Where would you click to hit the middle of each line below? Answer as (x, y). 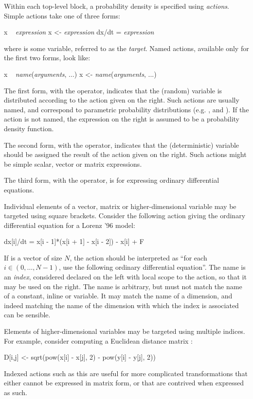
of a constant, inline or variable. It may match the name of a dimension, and (118, 296)
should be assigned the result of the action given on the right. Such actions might (125, 154)
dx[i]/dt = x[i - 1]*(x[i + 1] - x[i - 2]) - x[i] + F (74, 241)
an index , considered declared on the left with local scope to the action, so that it (125, 277)
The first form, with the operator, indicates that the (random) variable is (113, 90)
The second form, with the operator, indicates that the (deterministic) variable (122, 145)
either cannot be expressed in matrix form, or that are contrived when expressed (124, 383)
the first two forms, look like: (47, 58)
